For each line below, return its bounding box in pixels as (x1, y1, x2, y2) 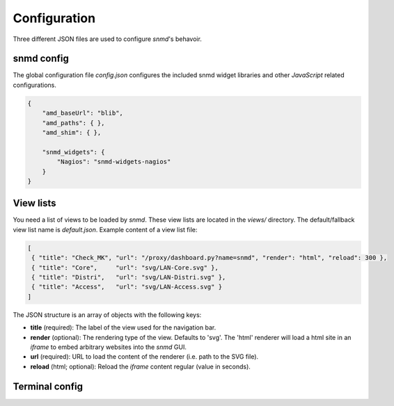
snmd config (13, 53, 70, 65)
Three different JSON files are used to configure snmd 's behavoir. (13, 35, 202, 43)
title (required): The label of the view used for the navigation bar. (30, 323, 216, 332)
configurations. (13, 81, 57, 89)
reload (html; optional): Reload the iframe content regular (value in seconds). (30, 362, 251, 371)
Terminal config (13, 380, 84, 392)
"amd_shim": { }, (42, 129, 102, 136)
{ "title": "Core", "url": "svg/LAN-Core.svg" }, (31, 263, 219, 271)
